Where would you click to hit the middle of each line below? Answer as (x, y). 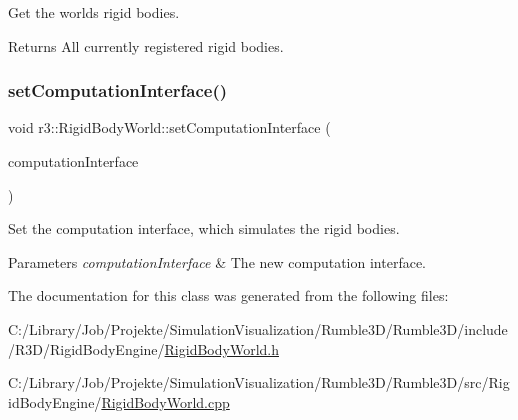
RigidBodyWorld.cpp (165, 401)
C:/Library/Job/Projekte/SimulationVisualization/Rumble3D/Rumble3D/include (258, 328)
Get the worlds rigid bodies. (94, 12)
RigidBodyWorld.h (221, 348)
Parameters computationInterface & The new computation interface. (217, 261)
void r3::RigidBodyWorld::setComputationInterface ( (169, 127)
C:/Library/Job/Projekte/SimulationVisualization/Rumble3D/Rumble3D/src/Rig (259, 382)
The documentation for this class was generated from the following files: (228, 295)
